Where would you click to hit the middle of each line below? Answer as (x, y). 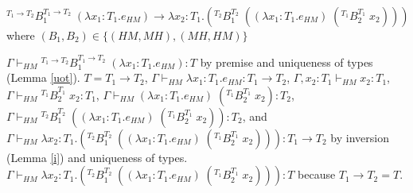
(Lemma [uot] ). (43, 77)
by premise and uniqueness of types (286, 62)
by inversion (360, 137)
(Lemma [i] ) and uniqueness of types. (97, 157)
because (317, 174)
